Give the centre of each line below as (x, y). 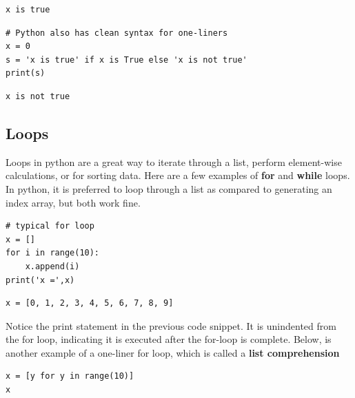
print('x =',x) (40, 280)
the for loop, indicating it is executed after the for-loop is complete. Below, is (169, 339)
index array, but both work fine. (73, 202)
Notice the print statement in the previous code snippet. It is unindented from (171, 325)
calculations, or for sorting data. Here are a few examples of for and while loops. (178, 175)
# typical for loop (50, 226)
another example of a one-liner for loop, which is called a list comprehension (173, 352)
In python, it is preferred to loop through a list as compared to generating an (169, 188)
